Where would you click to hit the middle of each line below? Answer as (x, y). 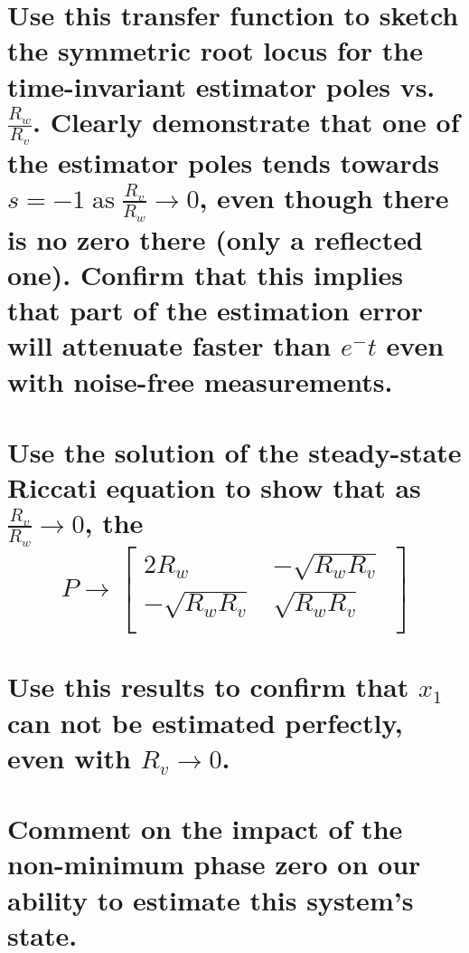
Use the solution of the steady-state (234, 452)
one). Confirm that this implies (205, 275)
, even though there (324, 198)
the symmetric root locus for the (216, 50)
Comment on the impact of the (205, 829)
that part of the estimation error (216, 310)
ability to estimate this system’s (211, 899)
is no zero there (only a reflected (215, 238)
